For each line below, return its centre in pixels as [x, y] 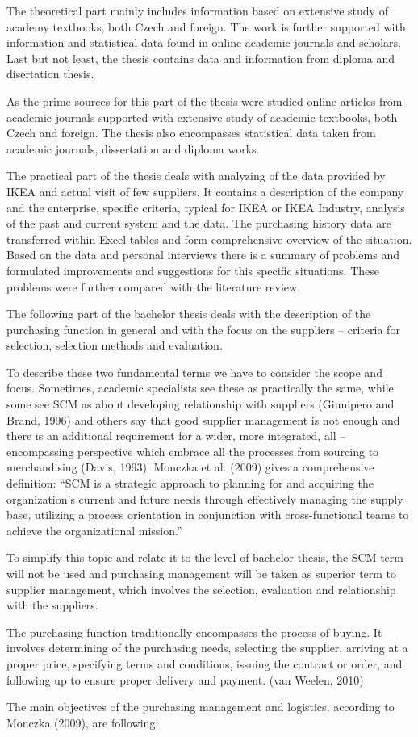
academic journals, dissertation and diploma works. [133, 148]
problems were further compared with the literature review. [153, 286]
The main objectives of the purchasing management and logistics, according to [201, 707]
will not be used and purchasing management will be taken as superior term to [202, 573]
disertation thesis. [50, 74]
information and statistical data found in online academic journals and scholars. [204, 42]
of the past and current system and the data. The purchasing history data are [199, 223]
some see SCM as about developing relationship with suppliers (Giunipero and [201, 404]
